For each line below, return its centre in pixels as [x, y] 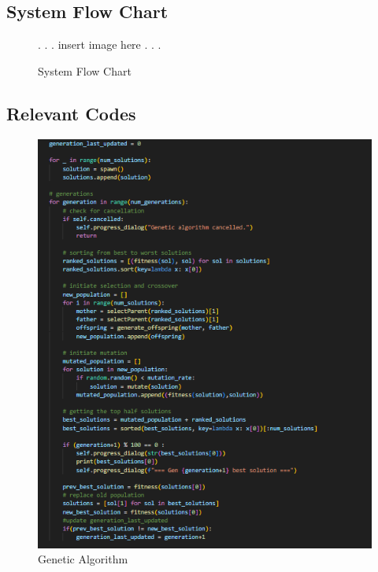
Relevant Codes [71, 113]
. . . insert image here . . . [100, 44]
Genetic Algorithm [83, 559]
